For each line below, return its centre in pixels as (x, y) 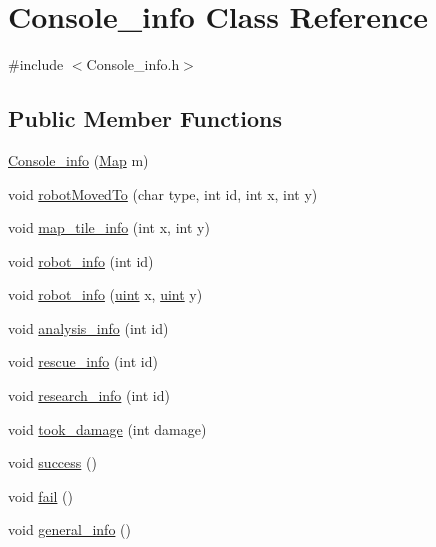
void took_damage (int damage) (107, 428)
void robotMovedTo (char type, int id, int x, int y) (163, 193)
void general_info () (69, 529)
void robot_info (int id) (81, 260)
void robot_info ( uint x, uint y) (105, 294)
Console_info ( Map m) (78, 159)
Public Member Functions (145, 118)
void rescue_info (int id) (83, 361)
